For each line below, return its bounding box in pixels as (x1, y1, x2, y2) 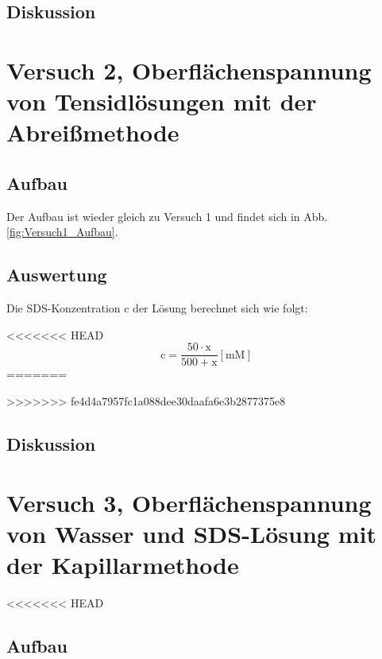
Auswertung (6, 262, 107, 287)
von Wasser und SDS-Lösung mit (6, 517, 376, 549)
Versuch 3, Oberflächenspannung (6, 486, 372, 518)
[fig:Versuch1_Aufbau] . (6, 223, 118, 240)
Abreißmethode (6, 116, 179, 149)
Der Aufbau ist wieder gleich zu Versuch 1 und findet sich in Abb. (6, 207, 328, 224)
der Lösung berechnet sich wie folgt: (133, 300, 308, 316)
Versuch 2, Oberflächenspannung (6, 53, 372, 86)
